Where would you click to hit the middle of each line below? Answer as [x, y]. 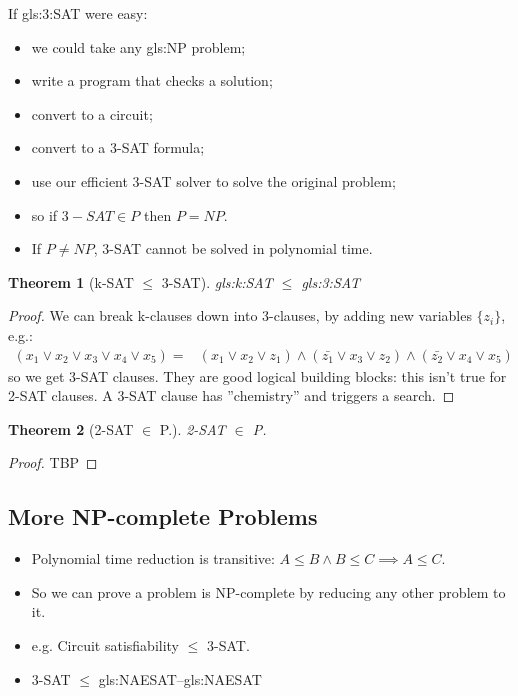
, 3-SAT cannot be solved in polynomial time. [233, 248]
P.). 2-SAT [192, 428]
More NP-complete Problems [163, 516]
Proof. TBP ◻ [53, 462]
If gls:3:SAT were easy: [78, 13]
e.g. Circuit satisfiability [105, 644]
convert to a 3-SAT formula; [118, 147]
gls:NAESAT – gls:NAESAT [180, 678]
